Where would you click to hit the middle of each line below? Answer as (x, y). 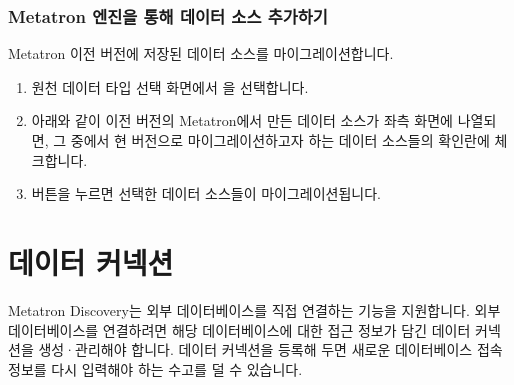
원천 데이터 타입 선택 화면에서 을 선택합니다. (170, 86)
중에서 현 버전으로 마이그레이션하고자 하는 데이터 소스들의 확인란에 (280, 140)
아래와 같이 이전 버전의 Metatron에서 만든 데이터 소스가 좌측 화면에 (242, 120)
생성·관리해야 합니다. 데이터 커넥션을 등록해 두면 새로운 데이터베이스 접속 (270, 349)
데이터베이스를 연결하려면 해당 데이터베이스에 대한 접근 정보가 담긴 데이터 (239, 329)
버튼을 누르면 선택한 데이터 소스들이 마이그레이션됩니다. (206, 193)
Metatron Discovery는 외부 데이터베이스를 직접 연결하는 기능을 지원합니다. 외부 (254, 309)
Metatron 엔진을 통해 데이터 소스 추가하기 (168, 15)
